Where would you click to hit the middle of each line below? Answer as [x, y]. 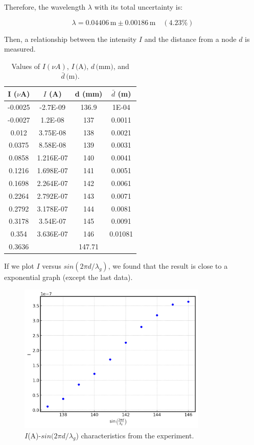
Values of [26, 66]
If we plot [19, 266]
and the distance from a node [190, 39]
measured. [20, 49]
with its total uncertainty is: [138, 7]
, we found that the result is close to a [168, 266]
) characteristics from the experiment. [135, 435]
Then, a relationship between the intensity [71, 39]
